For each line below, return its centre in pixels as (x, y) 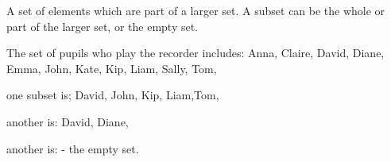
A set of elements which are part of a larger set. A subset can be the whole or (196, 10)
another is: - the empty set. (73, 148)
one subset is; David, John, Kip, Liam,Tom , (113, 95)
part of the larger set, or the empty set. (103, 26)
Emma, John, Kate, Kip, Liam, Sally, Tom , (112, 68)
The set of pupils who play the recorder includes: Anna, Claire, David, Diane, (195, 53)
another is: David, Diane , (68, 121)
